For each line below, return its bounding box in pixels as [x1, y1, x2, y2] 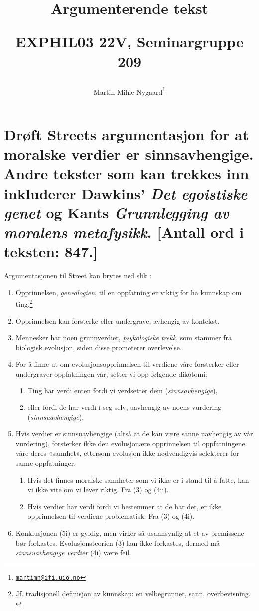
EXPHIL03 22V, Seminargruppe [15, 31, 244, 52]
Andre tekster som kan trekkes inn [4, 163, 249, 184]
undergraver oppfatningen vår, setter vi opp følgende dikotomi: [15, 368, 207, 379]
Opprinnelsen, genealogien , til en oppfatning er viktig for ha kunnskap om [15, 287, 242, 297]
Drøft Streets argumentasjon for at [4, 124, 249, 144]
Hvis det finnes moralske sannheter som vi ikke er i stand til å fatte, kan [27, 474, 249, 485]
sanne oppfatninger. [15, 458, 76, 468]
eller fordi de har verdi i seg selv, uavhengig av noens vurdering [27, 402, 222, 412]
